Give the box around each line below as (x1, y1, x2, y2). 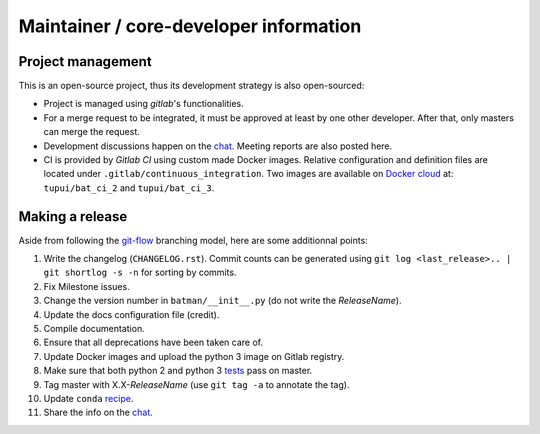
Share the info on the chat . (43, 406, 154, 419)
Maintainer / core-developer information (18, 15, 362, 37)
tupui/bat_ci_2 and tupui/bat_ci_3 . (43, 181, 215, 194)
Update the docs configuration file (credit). (43, 308, 220, 320)
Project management (18, 53, 152, 70)
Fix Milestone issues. (43, 280, 130, 292)
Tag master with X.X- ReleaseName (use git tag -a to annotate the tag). (43, 378, 350, 390)
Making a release (18, 208, 128, 225)
